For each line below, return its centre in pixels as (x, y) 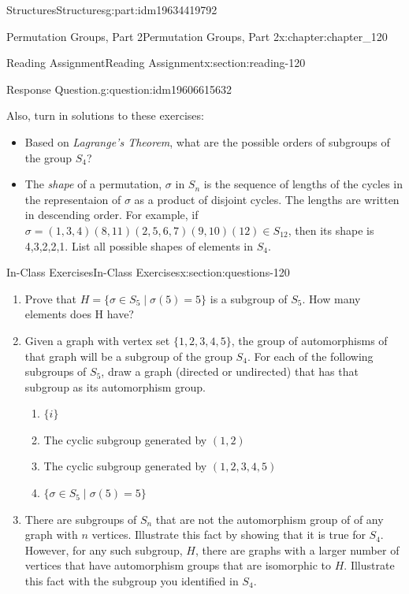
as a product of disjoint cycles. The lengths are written (267, 199)
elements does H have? (79, 314)
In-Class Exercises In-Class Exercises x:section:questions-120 (148, 272)
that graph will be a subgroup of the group (128, 356)
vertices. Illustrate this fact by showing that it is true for (229, 535)
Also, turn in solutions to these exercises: (105, 115)
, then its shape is (331, 230)
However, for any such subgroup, (104, 549)
